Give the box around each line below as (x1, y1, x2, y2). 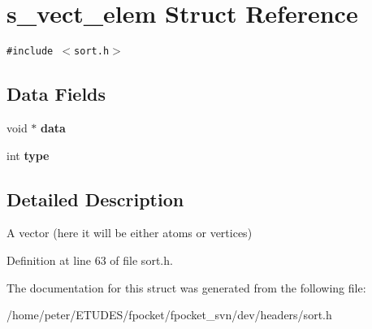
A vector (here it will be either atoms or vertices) (6, 224, 253, 241)
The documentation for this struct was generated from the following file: (6, 279, 366, 296)
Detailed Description (6, 186, 184, 211)
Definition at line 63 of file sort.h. (6, 251, 173, 268)
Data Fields (6, 81, 106, 106)
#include (6, 45, 54, 58)
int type (6, 146, 50, 163)
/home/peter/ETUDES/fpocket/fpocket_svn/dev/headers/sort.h (6, 306, 332, 323)
